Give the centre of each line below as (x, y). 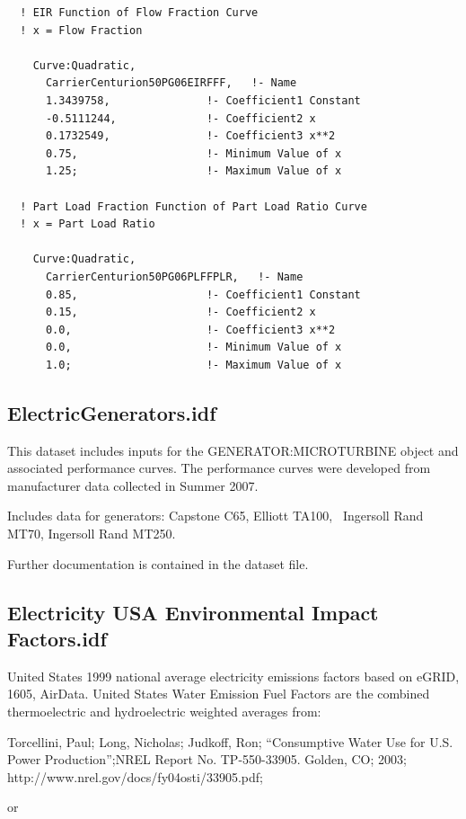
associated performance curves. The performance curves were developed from (219, 468)
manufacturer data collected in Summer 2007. (133, 485)
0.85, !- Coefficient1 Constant (203, 294)
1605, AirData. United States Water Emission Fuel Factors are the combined (219, 694)
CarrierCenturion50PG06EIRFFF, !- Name (171, 83)
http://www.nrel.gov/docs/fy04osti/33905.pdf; (135, 776)
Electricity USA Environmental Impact (193, 612)
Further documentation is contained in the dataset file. (158, 563)
